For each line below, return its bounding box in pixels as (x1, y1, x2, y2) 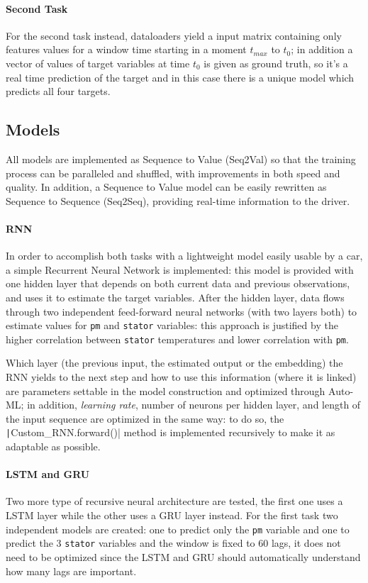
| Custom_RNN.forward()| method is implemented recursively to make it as (6, 425, 335, 440)
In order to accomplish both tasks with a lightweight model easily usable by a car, (6, 248, 363, 263)
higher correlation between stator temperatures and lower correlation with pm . (6, 331, 349, 346)
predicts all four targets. (6, 84, 111, 99)
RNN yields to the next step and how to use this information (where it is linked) (6, 370, 357, 384)
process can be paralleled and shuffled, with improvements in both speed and (6, 165, 340, 180)
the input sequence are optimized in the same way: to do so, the (6, 411, 284, 426)
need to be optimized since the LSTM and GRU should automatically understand (6, 549, 361, 564)
